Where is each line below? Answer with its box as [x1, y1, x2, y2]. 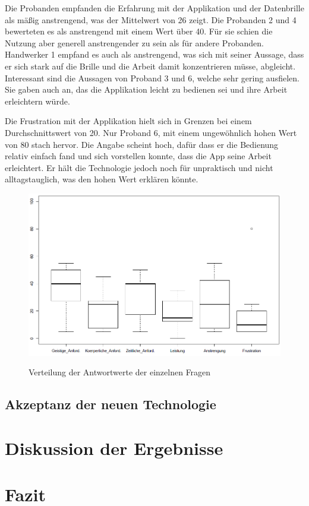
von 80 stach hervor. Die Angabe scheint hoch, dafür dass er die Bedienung [5, 138, 279, 150]
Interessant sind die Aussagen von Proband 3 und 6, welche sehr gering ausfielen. [5, 71, 299, 84]
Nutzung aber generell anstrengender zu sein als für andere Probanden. [5, 36, 264, 49]
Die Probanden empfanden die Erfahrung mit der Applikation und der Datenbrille [5, 2, 304, 14]
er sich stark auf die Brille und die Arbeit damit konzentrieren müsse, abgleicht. [5, 59, 296, 72]
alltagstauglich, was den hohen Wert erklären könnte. [5, 173, 198, 185]
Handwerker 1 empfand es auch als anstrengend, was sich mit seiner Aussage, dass [5, 48, 304, 61]
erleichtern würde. [5, 94, 70, 107]
